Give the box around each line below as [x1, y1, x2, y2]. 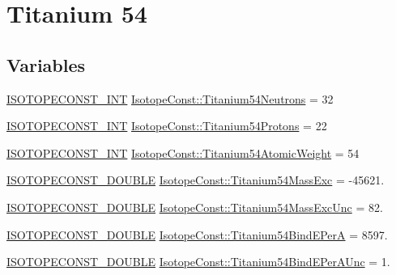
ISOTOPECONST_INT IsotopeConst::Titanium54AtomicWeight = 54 [6, 144, 360, 161]
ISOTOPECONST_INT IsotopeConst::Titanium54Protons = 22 [6, 117, 327, 134]
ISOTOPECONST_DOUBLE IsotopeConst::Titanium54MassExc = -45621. [6, 171, 385, 188]
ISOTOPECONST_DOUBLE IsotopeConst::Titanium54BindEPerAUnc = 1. [6, 253, 390, 270]
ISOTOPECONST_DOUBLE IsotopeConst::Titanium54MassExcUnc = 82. [6, 198, 383, 215]
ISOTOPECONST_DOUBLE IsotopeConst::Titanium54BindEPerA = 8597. [6, 226, 388, 243]
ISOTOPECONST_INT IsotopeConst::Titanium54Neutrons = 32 [6, 90, 334, 107]
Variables [6, 52, 86, 77]
